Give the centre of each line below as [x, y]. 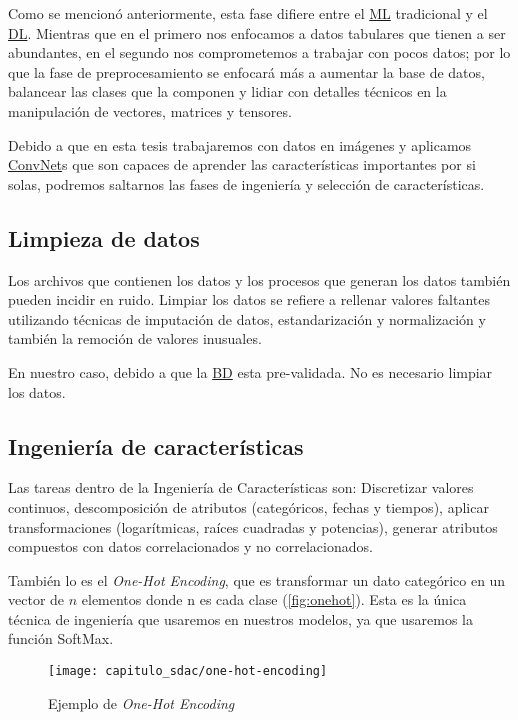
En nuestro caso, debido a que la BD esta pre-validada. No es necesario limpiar [250, 371]
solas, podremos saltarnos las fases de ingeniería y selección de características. [246, 183]
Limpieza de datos [104, 237]
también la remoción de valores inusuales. [135, 338]
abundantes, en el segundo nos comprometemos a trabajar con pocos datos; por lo [259, 52]
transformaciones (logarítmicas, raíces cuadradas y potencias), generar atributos [253, 526]
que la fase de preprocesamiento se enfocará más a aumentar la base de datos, [246, 71]
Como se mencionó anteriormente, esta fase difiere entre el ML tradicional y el [248, 13]
